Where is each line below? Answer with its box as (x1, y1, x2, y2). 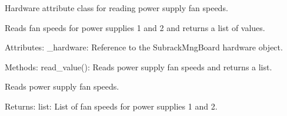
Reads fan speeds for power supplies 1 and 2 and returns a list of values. (5, 21, 265, 33)
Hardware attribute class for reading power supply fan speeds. (5, 2, 228, 13)
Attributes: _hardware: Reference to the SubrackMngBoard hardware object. (5, 41, 283, 53)
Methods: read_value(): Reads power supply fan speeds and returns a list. (5, 60, 272, 73)
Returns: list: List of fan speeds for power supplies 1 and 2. (5, 100, 218, 112)
